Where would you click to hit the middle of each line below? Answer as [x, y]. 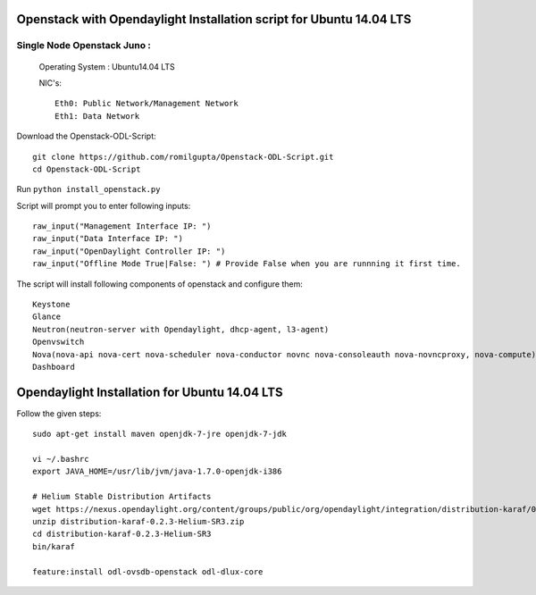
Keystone [51, 305]
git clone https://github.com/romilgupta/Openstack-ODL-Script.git [183, 157]
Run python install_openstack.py [88, 189]
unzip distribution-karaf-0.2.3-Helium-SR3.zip [138, 522]
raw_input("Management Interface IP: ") [122, 226]
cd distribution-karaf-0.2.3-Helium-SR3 [122, 534]
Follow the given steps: [59, 413]
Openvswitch [59, 342]
